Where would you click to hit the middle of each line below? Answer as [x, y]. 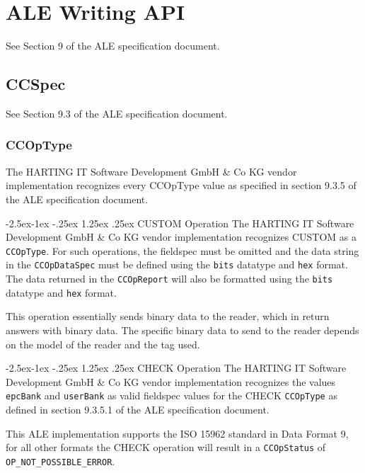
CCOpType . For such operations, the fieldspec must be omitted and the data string [182, 250]
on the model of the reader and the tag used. [103, 344]
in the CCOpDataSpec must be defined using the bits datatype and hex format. [177, 264]
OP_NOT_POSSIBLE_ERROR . [60, 461]
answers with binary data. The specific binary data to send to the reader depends [182, 330]
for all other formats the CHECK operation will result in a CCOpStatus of [166, 447]
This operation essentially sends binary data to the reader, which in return [168, 316]
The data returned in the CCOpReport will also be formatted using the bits [169, 279]
